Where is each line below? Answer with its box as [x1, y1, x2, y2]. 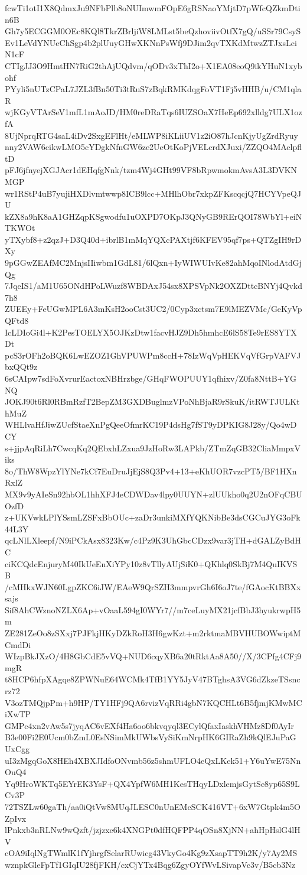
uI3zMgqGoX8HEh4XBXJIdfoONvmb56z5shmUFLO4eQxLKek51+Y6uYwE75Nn [5, 754, 301, 766]
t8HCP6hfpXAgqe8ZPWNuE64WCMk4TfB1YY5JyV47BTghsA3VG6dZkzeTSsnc [5, 673, 301, 685]
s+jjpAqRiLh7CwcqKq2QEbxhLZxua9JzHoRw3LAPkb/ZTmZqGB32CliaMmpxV [5, 441, 301, 454]
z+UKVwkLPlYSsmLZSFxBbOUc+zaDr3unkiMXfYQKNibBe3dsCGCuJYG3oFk [5, 511, 301, 523]
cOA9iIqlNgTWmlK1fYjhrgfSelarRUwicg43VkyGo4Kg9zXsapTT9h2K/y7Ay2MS [5, 847, 298, 859]
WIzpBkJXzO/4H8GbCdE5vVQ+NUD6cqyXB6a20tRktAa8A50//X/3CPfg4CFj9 [5, 650, 302, 662]
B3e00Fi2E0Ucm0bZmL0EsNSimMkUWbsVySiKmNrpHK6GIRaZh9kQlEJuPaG [5, 731, 296, 743]
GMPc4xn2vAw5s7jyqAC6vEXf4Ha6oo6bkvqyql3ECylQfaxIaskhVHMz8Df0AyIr [5, 719, 295, 731]
